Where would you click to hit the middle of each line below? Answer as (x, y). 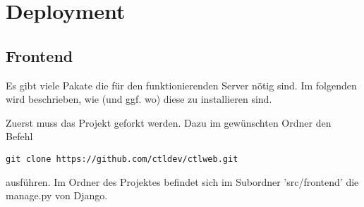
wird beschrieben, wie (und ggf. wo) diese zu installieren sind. (139, 99)
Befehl (19, 136)
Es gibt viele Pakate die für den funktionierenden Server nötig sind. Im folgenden (181, 85)
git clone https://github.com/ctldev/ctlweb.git (122, 159)
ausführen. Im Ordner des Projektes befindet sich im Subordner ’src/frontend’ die (182, 181)
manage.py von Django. (57, 195)
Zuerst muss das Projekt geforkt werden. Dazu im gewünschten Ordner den (169, 122)
